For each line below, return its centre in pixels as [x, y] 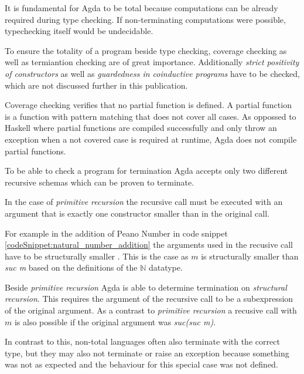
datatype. [165, 267]
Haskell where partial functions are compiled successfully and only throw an [141, 128]
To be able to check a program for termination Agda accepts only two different [146, 171]
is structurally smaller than [250, 256]
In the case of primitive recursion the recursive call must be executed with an [144, 202]
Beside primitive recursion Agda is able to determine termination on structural [146, 287]
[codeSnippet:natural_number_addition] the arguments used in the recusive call [149, 245]
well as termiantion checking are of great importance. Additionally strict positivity [152, 62]
